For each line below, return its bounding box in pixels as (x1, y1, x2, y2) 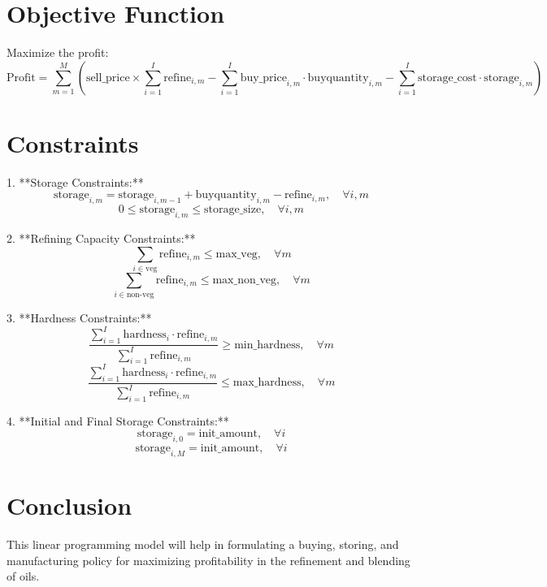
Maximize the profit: (7, 44, 109, 61)
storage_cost (418, 71, 477, 84)
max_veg (215, 248, 258, 260)
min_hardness (234, 339, 301, 351)
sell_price (85, 71, 130, 84)
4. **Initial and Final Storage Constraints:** (7, 412, 229, 429)
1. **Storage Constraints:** (7, 173, 144, 190)
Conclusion (7, 489, 132, 522)
